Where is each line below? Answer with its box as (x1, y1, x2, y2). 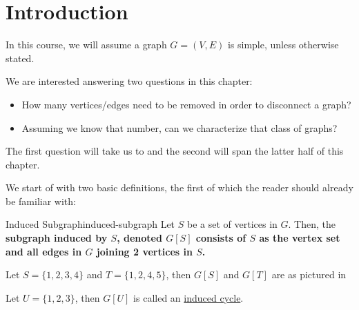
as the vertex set (259, 231, 340, 245)
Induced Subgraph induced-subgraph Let (6, 217, 175, 231)
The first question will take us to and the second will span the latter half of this (6, 144, 344, 158)
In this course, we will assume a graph (6, 37, 167, 52)
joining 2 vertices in (96, 244, 193, 258)
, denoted (117, 231, 162, 245)
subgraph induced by (6, 231, 108, 245)
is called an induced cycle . (133, 290, 244, 304)
